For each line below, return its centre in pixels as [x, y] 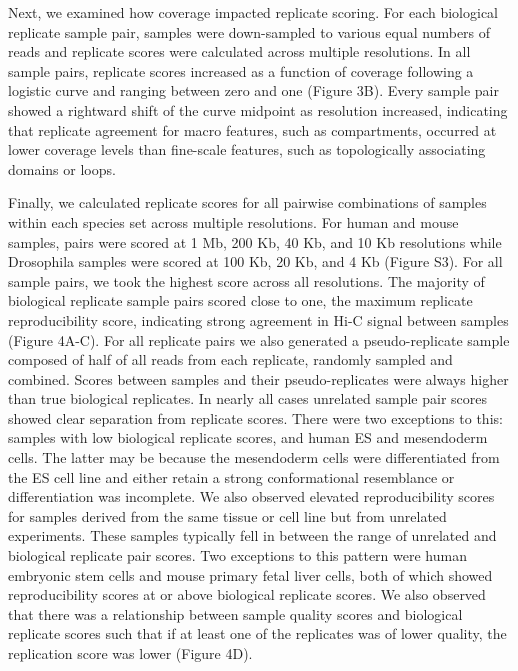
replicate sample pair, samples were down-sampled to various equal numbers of [249, 31]
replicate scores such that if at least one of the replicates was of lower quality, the [257, 633]
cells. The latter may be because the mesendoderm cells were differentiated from [254, 457]
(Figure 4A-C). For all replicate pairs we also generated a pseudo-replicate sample [259, 339]
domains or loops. [62, 168]
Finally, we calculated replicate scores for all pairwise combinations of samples [247, 202]
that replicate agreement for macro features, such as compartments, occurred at [252, 129]
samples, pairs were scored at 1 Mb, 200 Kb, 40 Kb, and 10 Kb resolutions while [255, 241]
